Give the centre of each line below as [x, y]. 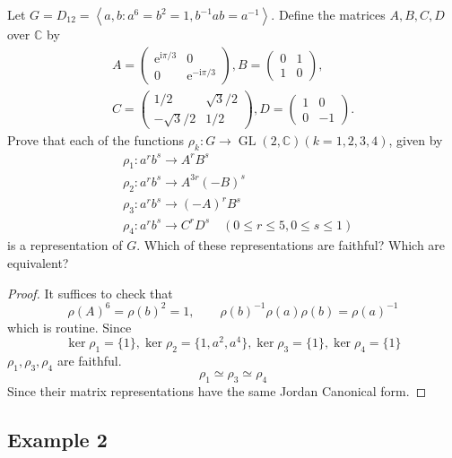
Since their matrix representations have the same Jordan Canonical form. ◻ [217, 390]
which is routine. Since [70, 327]
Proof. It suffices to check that [90, 293]
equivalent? [38, 263]
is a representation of [65, 245]
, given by [416, 140]
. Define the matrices [328, 14]
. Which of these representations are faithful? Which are [291, 245]
